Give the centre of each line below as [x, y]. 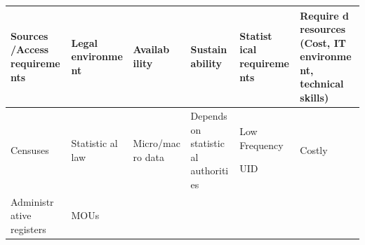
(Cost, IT [323, 42]
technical [322, 84]
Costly [314, 149]
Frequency [261, 145]
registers [28, 229]
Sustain [209, 49]
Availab [151, 49]
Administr [32, 201]
